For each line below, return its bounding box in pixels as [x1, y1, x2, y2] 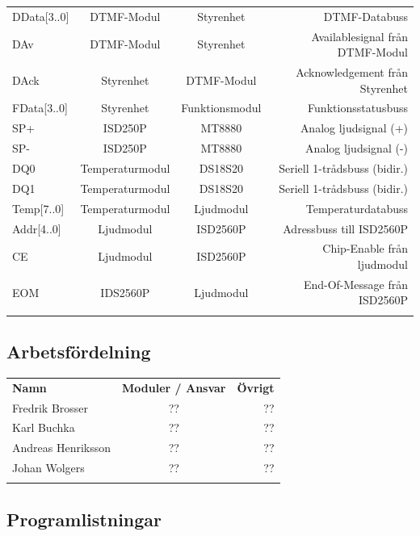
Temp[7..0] [12, 199, 65, 216]
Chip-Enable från [322, 240, 408, 257]
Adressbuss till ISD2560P [283, 220, 408, 237]
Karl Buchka [12, 419, 75, 436]
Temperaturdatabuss [305, 199, 408, 216]
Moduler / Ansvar [122, 379, 226, 396]
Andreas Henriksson [12, 439, 111, 456]
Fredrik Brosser [12, 399, 89, 416]
